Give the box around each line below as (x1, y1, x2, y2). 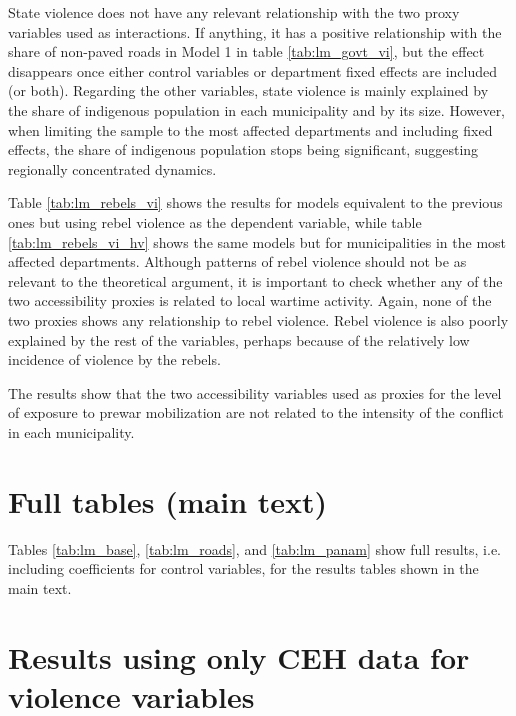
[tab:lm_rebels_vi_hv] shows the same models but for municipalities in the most (8, 231, 507, 252)
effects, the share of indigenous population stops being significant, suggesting (8, 139, 479, 160)
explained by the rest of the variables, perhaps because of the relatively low (8, 329, 470, 350)
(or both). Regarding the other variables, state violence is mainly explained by (8, 80, 489, 101)
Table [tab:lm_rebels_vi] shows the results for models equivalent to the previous (8, 192, 503, 213)
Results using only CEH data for (8, 636, 470, 677)
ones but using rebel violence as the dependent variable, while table (8, 211, 422, 232)
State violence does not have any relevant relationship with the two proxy (8, 2, 460, 22)
